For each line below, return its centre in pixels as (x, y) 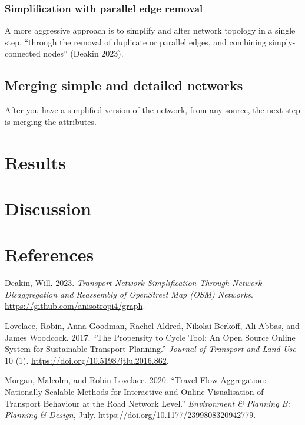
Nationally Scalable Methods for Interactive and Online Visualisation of (134, 392)
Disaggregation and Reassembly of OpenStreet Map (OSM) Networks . (129, 294)
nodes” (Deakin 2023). (83, 53)
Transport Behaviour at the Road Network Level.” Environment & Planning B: (147, 403)
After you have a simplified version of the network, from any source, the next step (152, 110)
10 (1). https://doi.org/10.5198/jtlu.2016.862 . (87, 360)
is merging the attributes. (51, 121)
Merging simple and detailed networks (124, 85)
